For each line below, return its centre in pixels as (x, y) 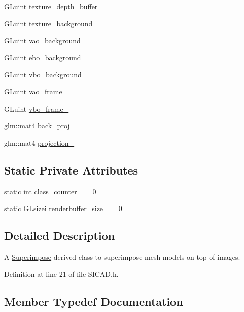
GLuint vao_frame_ (36, 91)
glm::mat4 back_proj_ (40, 126)
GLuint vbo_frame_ (37, 108)
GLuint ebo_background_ (45, 57)
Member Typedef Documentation (94, 301)
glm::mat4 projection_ (39, 142)
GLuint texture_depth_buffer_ (54, 6)
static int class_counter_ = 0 (50, 191)
